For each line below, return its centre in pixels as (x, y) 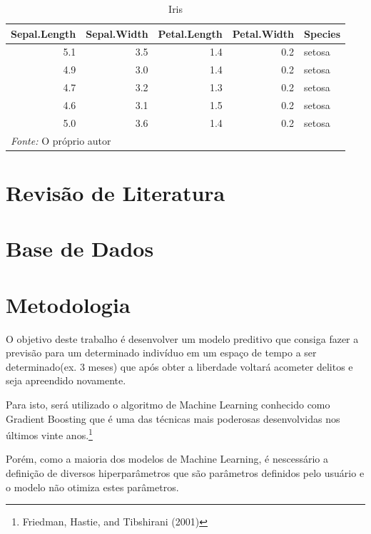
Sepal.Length (44, 33)
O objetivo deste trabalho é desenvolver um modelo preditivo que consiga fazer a (182, 338)
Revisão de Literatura (116, 192)
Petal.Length (190, 33)
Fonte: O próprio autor (61, 140)
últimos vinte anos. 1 (49, 434)
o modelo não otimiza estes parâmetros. (92, 487)
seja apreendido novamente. (66, 380)
